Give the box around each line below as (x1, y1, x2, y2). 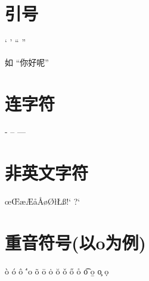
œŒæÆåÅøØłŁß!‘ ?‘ (5, 195, 80, 208)
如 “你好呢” (5, 55, 49, 68)
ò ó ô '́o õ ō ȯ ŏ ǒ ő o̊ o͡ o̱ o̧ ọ (5, 264, 109, 277)
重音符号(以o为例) (5, 230, 147, 254)
